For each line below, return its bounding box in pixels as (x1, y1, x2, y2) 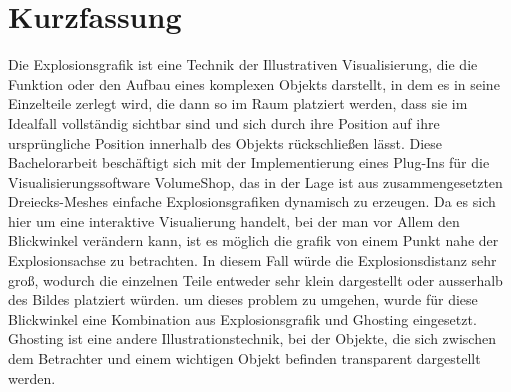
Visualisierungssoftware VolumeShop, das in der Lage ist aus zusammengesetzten (8, 171, 503, 192)
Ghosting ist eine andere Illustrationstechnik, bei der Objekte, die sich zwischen (8, 328, 496, 349)
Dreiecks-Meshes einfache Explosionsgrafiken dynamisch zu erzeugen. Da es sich (8, 191, 496, 212)
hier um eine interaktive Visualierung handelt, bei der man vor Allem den (8, 210, 460, 231)
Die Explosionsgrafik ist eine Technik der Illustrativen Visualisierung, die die (8, 54, 478, 75)
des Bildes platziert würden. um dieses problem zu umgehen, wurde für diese (8, 289, 478, 310)
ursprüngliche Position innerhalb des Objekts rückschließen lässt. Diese (8, 132, 443, 153)
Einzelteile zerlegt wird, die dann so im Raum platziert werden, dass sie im (8, 93, 468, 114)
